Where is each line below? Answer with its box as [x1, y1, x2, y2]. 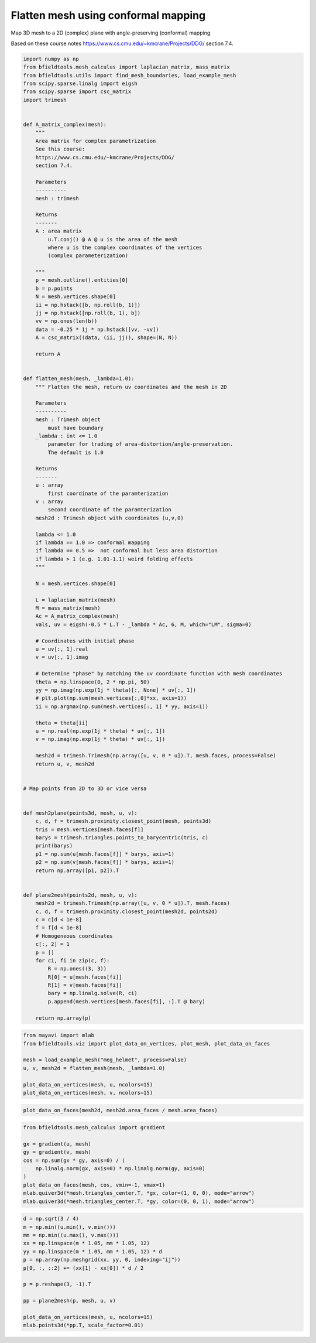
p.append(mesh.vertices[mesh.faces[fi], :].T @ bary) [47, 998, 205, 1004]
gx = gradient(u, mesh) [23, 1140, 92, 1147]
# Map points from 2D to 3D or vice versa [23, 785, 147, 792]
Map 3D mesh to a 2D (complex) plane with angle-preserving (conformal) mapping [11, 29, 211, 36]
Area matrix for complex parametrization [35, 138, 156, 144]
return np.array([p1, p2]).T [35, 867, 119, 874]
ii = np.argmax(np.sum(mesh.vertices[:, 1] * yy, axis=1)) [35, 703, 209, 710]
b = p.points [35, 285, 73, 292]
